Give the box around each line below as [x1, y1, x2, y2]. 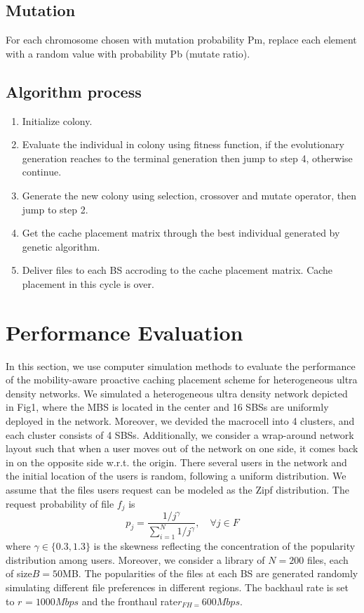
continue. [22, 164, 62, 179]
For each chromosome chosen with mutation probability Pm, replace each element [6, 32, 357, 47]
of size [6, 566, 32, 581]
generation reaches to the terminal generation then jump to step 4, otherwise [22, 150, 353, 165]
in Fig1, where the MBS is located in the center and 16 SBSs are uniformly [6, 400, 329, 414]
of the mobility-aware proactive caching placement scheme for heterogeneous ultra [6, 372, 358, 387]
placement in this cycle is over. [22, 276, 154, 291]
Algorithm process [6, 80, 142, 102]
